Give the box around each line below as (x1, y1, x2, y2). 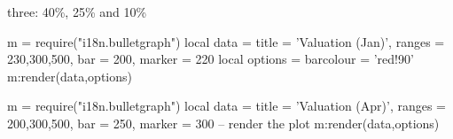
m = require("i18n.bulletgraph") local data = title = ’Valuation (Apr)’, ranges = (7, 97, 446, 115)
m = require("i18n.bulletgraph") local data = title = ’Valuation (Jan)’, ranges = (7, 32, 445, 50)
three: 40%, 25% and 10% (7, 3, 147, 20)
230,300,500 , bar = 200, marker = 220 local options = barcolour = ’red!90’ (7, 50, 414, 68)
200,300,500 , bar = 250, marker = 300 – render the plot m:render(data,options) (7, 113, 440, 132)
